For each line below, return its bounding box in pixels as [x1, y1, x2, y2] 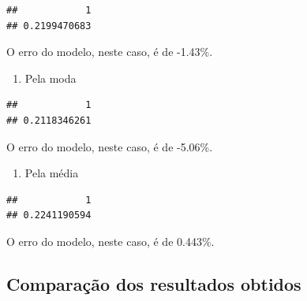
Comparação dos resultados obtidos [6, 271, 301, 295]
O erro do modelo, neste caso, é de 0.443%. [6, 232, 215, 249]
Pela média [24, 165, 79, 181]
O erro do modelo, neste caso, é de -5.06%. [6, 138, 213, 154]
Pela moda [24, 69, 77, 86]
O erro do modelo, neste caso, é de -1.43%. [6, 43, 213, 60]
